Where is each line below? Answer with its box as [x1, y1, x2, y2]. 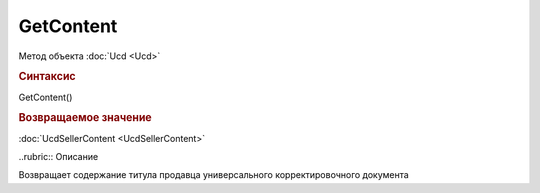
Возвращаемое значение [18, 111, 152, 125]
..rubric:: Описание [18, 151, 99, 163]
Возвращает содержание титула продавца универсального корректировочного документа [18, 169, 409, 181]
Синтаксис [18, 70, 76, 84]
